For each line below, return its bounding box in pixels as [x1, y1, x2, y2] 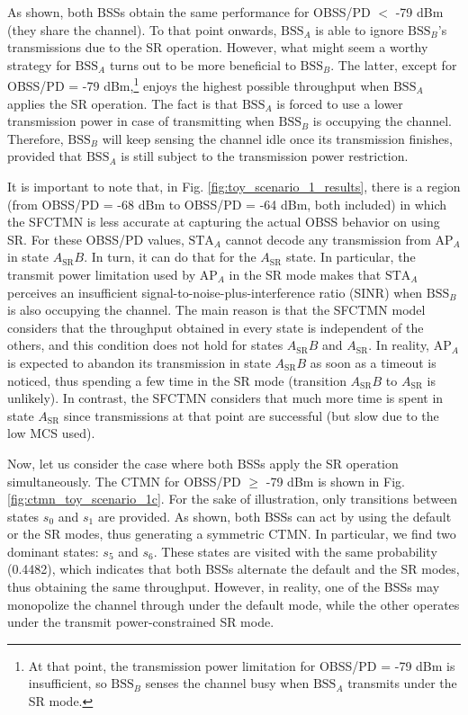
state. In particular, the [285, 247, 416, 266]
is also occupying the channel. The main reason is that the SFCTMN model [7, 300, 426, 319]
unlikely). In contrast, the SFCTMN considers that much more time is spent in [7, 389, 444, 407]
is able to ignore [315, 20, 404, 39]
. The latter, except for [330, 55, 457, 74]
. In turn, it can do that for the [84, 247, 256, 266]
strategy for [7, 55, 71, 74]
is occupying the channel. [312, 112, 452, 130]
